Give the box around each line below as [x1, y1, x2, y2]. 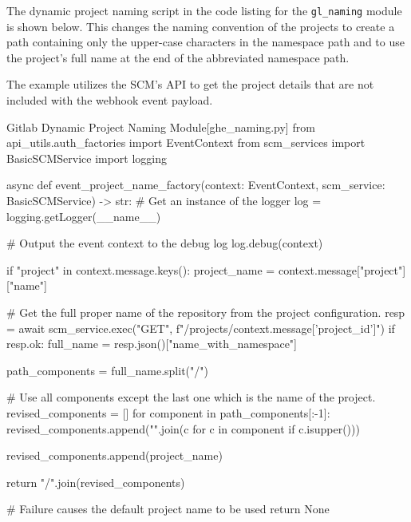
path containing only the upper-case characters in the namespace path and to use [6, 34, 405, 50]
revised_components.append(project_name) [6, 447, 223, 464]
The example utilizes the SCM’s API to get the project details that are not [6, 76, 374, 93]
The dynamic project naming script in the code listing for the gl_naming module [6, 2, 402, 18]
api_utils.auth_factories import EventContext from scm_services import [6, 134, 366, 151]
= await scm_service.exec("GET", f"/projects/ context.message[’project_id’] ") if [6, 319, 395, 336]
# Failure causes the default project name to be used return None [6, 500, 330, 517]
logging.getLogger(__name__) [6, 208, 161, 224]
